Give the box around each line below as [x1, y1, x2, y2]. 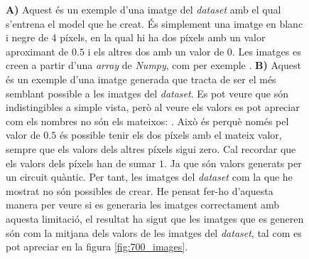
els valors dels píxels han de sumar [6, 155, 156, 170]
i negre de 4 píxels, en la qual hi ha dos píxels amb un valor [6, 30, 266, 45]
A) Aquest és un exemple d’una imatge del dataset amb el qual [6, 2, 281, 16]
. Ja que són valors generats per [163, 155, 302, 170]
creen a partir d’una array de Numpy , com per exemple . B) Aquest [6, 58, 301, 73]
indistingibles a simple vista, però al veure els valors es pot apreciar [6, 100, 300, 115]
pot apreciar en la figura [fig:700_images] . [6, 239, 188, 254]
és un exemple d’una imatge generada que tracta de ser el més [6, 71, 276, 86]
